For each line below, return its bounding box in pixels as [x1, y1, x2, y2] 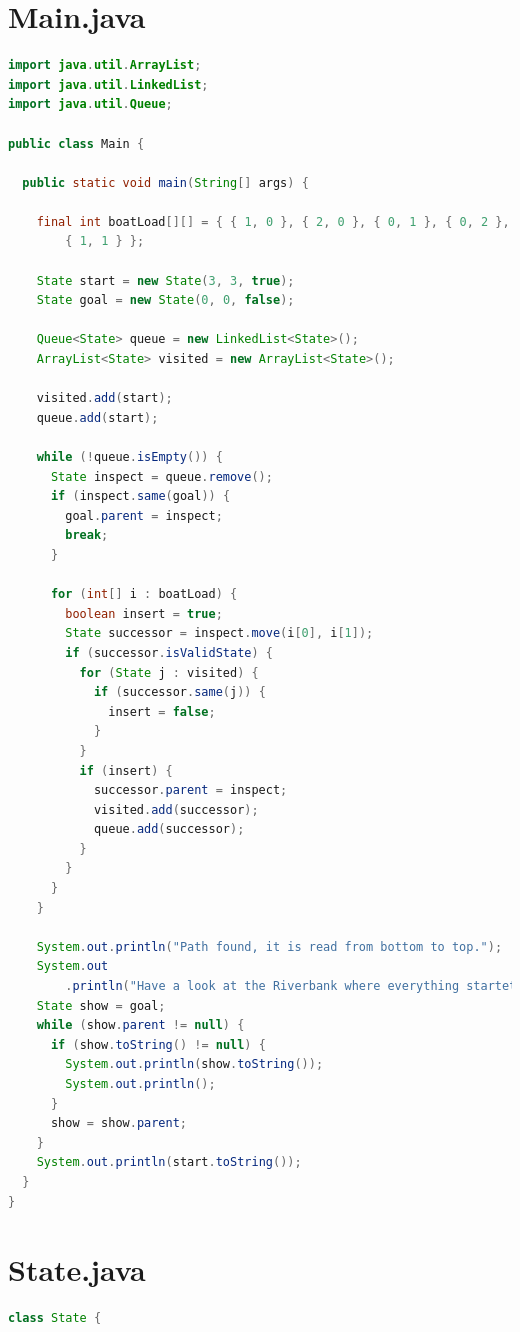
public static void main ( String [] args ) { [22, 175, 309, 190]
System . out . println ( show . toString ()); [65, 1057, 324, 1072]
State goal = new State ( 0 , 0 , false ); [36, 293, 295, 308]
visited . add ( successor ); [93, 802, 259, 817]
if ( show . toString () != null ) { [50, 1037, 266, 1052]
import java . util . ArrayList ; [8, 58, 202, 73]
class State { [8, 1311, 102, 1326]
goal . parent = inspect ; [65, 508, 223, 523]
